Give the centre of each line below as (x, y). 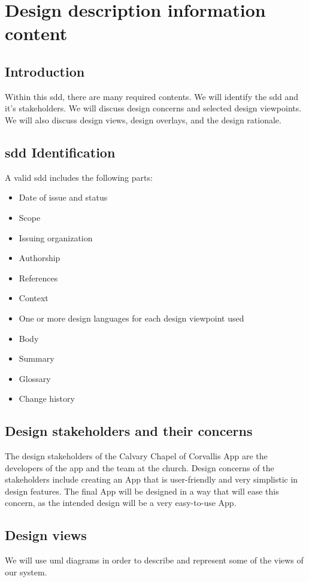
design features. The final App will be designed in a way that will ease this (142, 491)
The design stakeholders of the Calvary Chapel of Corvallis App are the (136, 456)
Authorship (40, 258)
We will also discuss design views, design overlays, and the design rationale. (143, 119)
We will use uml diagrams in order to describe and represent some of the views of (154, 560)
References (38, 278)
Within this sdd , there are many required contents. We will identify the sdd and (152, 96)
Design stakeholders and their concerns (129, 431)
